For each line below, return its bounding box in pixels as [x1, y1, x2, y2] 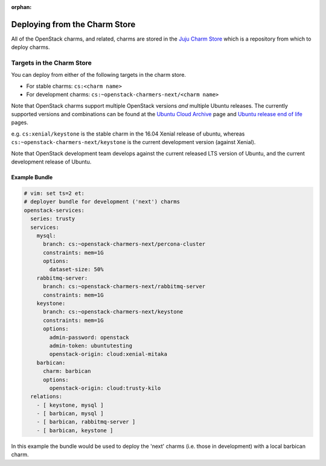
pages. [11, 119, 28, 126]
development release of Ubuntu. [11, 158, 92, 165]
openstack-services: [24, 206, 85, 214]
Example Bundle [11, 173, 53, 181]
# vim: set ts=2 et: [24, 189, 85, 197]
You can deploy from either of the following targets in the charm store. [11, 71, 187, 79]
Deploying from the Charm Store [11, 19, 136, 30]
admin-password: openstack [49, 333, 129, 341]
